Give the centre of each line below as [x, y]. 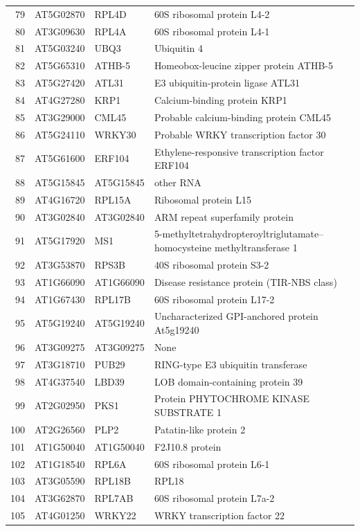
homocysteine [183, 247]
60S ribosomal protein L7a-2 [214, 498]
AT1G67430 [60, 299]
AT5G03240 [60, 48]
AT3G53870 [60, 264]
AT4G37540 [60, 381]
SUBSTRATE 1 [188, 412]
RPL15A [113, 199]
